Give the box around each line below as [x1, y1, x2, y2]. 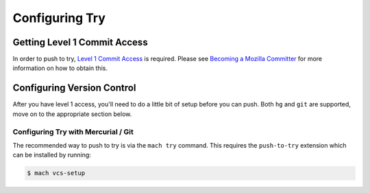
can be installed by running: [12, 151, 92, 159]
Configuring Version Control [12, 82, 136, 94]
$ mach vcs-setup [27, 169, 86, 177]
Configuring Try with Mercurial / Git [12, 127, 134, 137]
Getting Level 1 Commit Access [12, 36, 148, 48]
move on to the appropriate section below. [12, 110, 132, 118]
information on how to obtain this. [12, 64, 108, 72]
